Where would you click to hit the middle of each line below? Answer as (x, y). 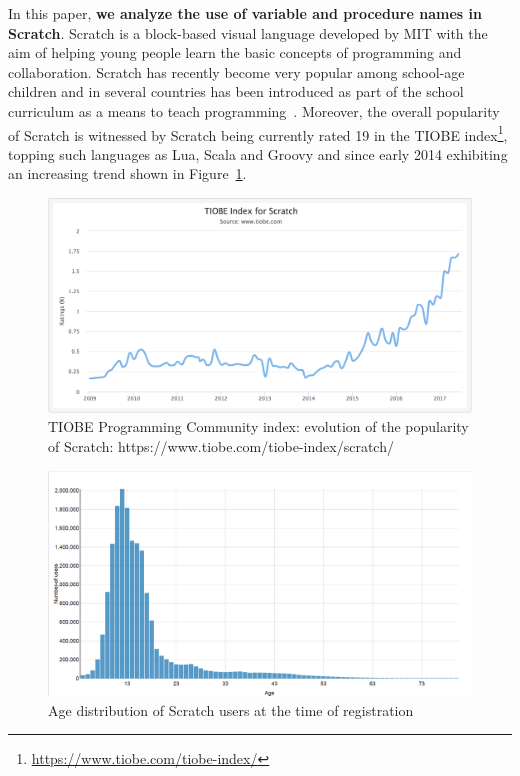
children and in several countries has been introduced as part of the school (236, 91)
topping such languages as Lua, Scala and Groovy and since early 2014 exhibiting (258, 153)
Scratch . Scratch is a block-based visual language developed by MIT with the (248, 32)
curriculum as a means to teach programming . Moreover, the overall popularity (254, 110)
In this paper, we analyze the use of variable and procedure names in (245, 13)
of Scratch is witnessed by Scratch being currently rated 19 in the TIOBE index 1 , (258, 133)
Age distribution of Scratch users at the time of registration (231, 709)
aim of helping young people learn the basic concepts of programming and (235, 52)
